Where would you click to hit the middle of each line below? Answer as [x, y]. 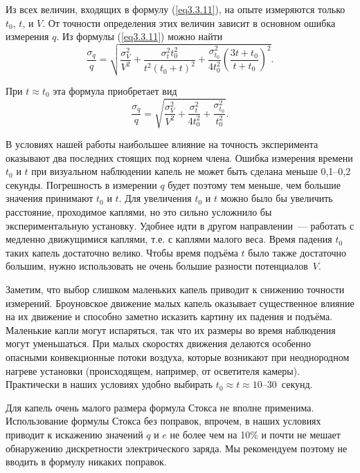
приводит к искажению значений [74, 434]
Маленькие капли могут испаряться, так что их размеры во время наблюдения [171, 330]
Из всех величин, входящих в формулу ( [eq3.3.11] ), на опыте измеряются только [175, 9]
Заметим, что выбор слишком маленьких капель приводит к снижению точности [175, 289]
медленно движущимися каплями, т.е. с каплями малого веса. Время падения [169, 239]
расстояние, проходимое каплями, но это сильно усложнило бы [139, 212]
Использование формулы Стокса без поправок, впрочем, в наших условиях [163, 421]
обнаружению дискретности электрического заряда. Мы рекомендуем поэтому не [177, 448]
